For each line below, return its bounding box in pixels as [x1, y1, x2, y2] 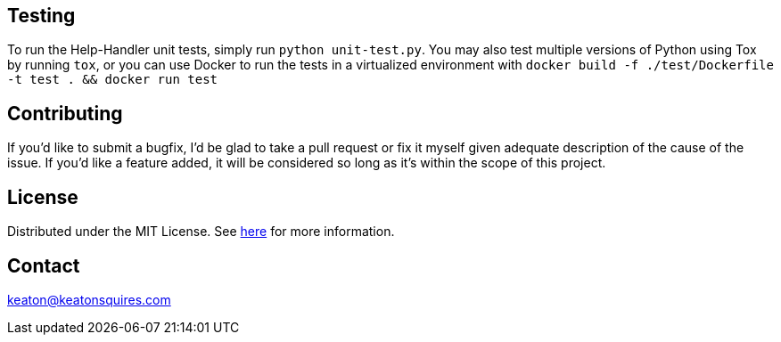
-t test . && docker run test [7, 72, 218, 87]
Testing [7, 4, 76, 27]
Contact [7, 254, 80, 277]
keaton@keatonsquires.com [7, 291, 171, 307]
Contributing [7, 102, 123, 125]
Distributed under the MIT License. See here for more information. [7, 224, 395, 240]
